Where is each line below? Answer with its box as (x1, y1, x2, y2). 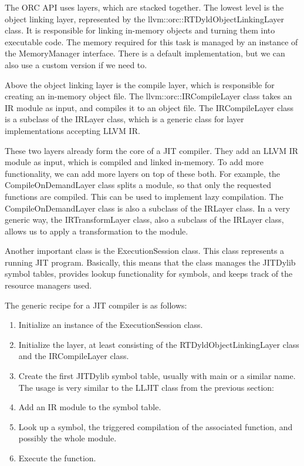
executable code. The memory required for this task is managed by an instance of (5, 35, 298, 48)
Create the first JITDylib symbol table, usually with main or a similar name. (18, 370, 296, 382)
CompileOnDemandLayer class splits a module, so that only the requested (5, 179, 271, 191)
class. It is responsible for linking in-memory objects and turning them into (5, 24, 275, 36)
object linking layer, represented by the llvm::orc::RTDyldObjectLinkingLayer (5, 12, 284, 25)
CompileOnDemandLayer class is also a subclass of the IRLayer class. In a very (5, 202, 291, 214)
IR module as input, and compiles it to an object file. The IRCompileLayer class (5, 101, 294, 113)
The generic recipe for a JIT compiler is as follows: (5, 299, 187, 311)
